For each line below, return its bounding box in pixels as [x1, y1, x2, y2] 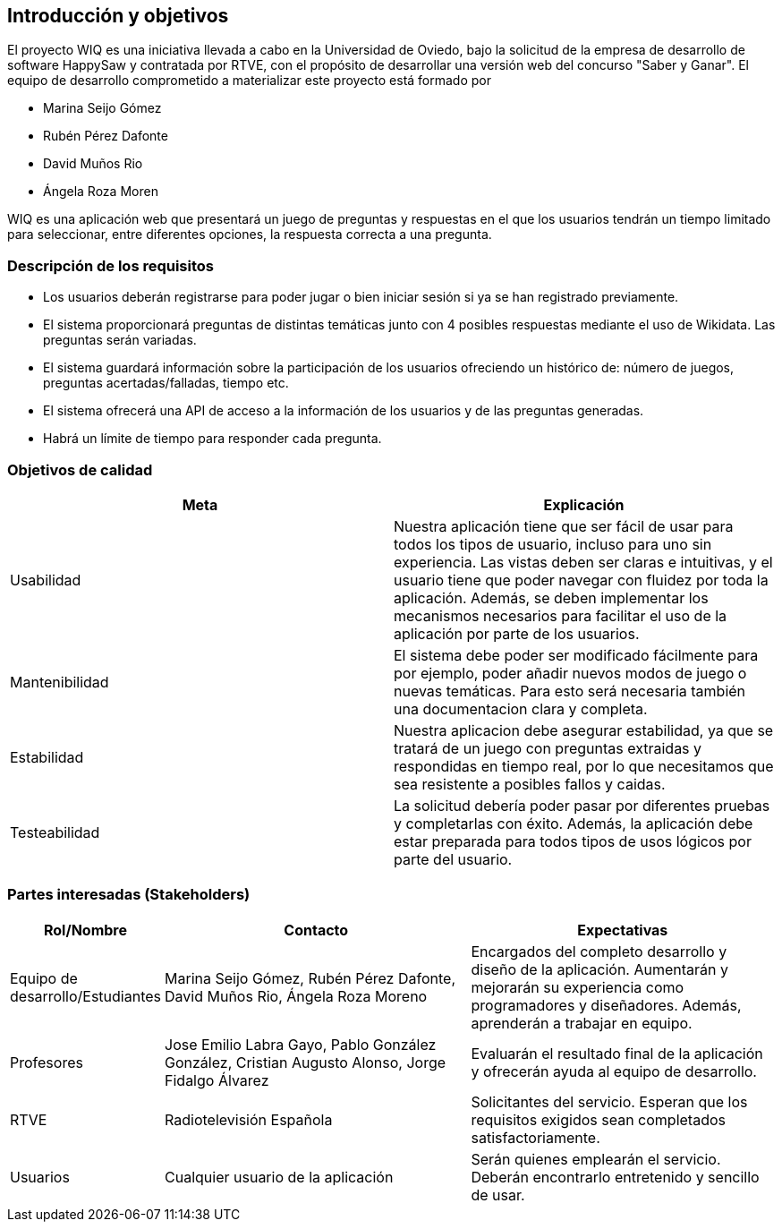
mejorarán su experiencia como [471, 977, 684, 996]
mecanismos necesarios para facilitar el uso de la [394, 606, 727, 625]
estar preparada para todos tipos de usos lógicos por [394, 832, 752, 850]
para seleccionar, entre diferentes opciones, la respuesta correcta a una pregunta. [7, 226, 492, 243]
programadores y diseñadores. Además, [471, 995, 742, 1014]
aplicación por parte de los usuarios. [394, 624, 640, 643]
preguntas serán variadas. [43, 332, 197, 348]
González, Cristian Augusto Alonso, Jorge [165, 1053, 446, 1071]
